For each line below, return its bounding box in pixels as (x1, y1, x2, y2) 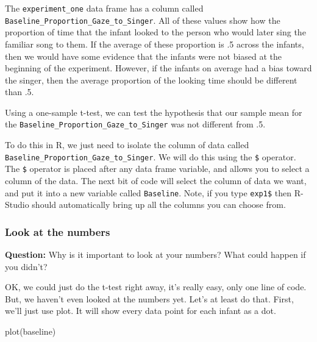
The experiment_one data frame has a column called (5, 2, 204, 14)
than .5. (5, 85, 34, 98)
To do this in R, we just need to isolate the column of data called (5, 138, 249, 151)
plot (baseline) (5, 325, 56, 338)
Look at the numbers (5, 224, 110, 239)
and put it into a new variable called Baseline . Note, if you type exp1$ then (5, 186, 291, 199)
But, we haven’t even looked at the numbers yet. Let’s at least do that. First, (5, 292, 294, 305)
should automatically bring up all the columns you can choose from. (32, 198, 286, 211)
